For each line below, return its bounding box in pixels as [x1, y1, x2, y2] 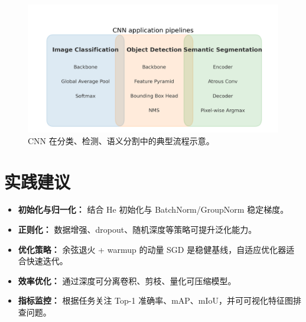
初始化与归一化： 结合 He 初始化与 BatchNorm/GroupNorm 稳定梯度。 [18, 203, 289, 216]
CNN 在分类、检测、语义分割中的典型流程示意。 [28, 134, 214, 147]
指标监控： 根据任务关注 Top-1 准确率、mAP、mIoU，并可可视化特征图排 [18, 294, 302, 307]
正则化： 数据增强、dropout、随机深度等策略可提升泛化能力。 [18, 223, 257, 236]
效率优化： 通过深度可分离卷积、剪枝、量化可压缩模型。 [18, 274, 236, 287]
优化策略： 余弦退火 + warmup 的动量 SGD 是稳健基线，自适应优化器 [18, 243, 287, 255]
